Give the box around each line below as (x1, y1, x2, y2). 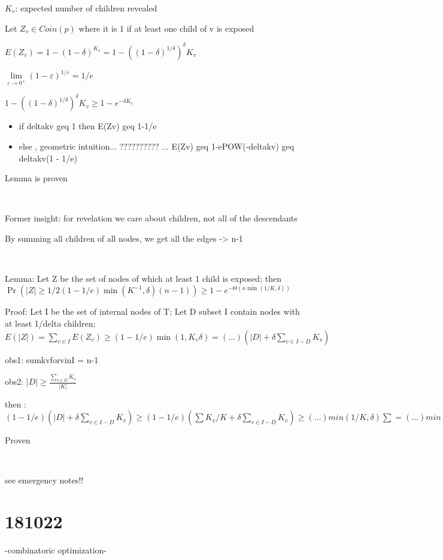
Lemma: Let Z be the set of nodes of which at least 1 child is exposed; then (5, 272, 281, 285)
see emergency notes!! (5, 474, 84, 486)
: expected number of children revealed (15, 2, 157, 14)
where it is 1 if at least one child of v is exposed (78, 22, 254, 34)
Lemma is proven (5, 172, 68, 184)
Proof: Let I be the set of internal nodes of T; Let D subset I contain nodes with (5, 305, 300, 318)
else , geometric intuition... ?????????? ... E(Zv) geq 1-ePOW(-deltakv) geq (19, 140, 295, 153)
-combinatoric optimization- (5, 544, 107, 556)
